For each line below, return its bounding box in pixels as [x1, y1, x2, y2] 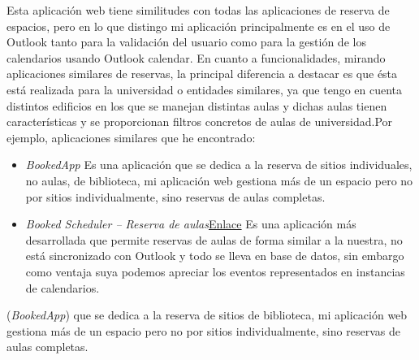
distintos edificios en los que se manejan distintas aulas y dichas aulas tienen [6, 97, 387, 114]
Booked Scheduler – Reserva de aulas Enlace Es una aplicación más [25, 215, 356, 232]
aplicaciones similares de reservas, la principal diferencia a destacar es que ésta [6, 65, 398, 82]
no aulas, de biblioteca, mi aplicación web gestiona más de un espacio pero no [25, 171, 413, 189]
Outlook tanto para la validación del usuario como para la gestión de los [6, 33, 366, 50]
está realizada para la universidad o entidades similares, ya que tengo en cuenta [6, 80, 403, 98]
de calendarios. [25, 279, 100, 296]
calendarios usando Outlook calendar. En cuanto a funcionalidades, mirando [6, 49, 386, 66]
